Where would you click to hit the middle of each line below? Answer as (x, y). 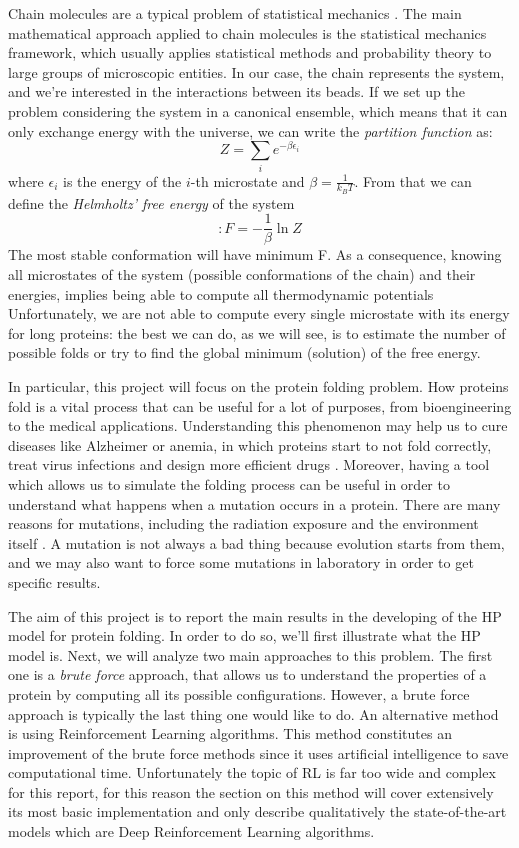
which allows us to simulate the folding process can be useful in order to (229, 483)
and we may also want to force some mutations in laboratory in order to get (241, 562)
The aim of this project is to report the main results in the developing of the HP (255, 615)
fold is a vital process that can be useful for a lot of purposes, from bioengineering (260, 405)
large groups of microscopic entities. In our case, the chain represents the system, (256, 71)
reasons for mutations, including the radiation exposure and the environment (243, 523)
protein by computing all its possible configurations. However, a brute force (239, 693)
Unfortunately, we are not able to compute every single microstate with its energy (259, 313)
